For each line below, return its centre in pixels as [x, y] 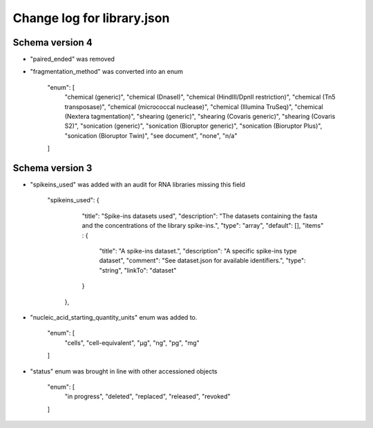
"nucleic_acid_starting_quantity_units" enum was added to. [114, 317]
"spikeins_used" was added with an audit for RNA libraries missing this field [137, 185]
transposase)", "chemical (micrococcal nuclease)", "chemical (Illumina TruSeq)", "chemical [194, 106]
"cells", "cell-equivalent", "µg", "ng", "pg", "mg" [132, 342]
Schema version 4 [52, 42]
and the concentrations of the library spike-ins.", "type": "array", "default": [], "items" [203, 226]
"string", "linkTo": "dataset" [138, 270]
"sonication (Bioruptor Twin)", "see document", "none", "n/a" [151, 135]
